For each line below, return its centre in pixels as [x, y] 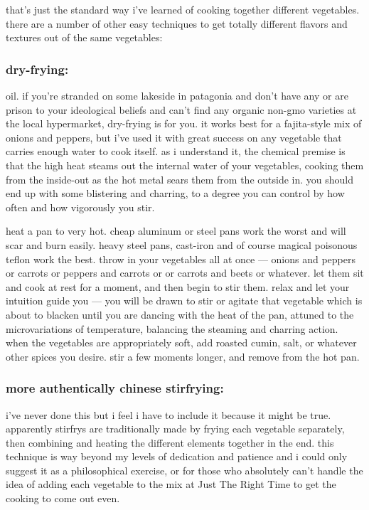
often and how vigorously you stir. [80, 207]
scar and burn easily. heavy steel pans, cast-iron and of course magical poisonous [182, 244]
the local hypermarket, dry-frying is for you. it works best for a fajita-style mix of [184, 123]
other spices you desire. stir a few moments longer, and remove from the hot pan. [183, 356]
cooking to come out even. [63, 498]
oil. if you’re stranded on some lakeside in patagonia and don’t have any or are [177, 95]
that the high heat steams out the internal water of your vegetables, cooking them [185, 165]
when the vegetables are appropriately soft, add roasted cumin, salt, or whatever [181, 342]
